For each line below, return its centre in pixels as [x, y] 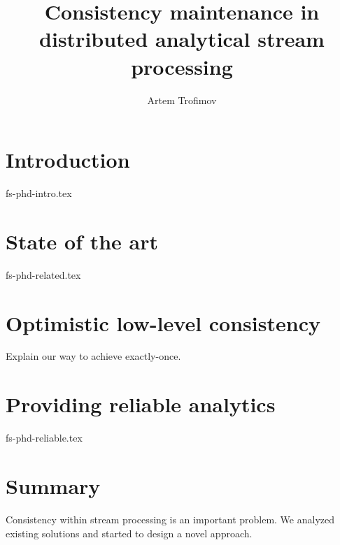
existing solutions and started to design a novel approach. [129, 533]
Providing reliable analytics [141, 404]
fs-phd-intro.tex [39, 193]
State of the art [82, 241]
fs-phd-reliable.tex [44, 438]
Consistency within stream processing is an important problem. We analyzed [170, 519]
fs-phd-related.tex [43, 274]
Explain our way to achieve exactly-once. [93, 356]
